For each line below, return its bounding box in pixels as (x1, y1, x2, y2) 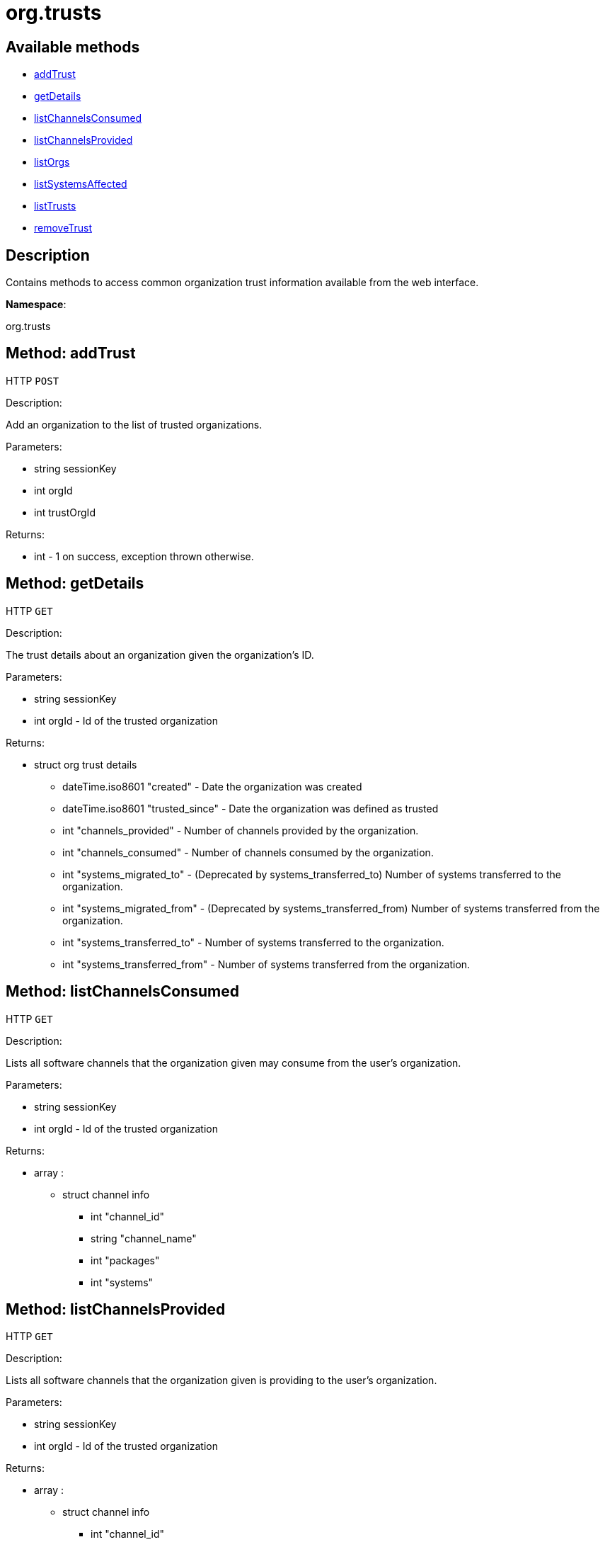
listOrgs (34, 156, 70, 169)
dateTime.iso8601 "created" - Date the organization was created (62, 780, 362, 793)
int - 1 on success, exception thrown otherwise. (34, 550, 254, 562)
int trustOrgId (34, 506, 96, 518)
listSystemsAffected (34, 178, 127, 191)
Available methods (6, 38, 140, 56)
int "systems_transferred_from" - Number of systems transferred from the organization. (62, 958, 471, 970)
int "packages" (91, 1254, 160, 1266)
